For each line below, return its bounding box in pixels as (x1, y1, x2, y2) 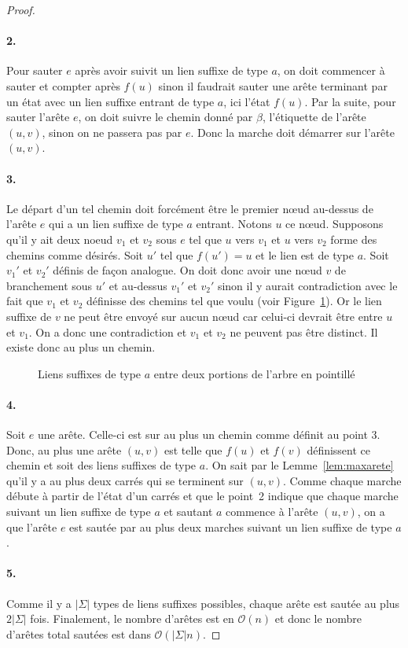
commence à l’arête (226, 503, 318, 520)
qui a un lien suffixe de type (49, 215, 183, 232)
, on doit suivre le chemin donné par (78, 109, 253, 125)
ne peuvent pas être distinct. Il (230, 323, 378, 340)
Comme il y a (6, 595, 72, 611)
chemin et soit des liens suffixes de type (6, 457, 197, 473)
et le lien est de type (255, 246, 354, 263)
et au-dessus (108, 277, 167, 293)
